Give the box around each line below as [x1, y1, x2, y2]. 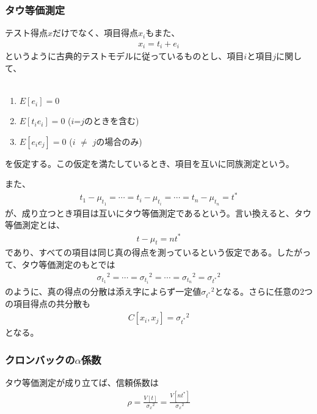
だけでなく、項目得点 [53, 26, 139, 39]
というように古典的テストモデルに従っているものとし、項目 [5, 50, 244, 62]
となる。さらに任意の [214, 284, 300, 297]
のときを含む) [84, 114, 139, 127]
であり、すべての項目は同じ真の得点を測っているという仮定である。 [5, 246, 277, 259]
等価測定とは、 [5, 218, 65, 231]
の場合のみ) [96, 135, 142, 147]
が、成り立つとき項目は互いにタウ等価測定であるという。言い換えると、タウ [5, 206, 312, 219]
